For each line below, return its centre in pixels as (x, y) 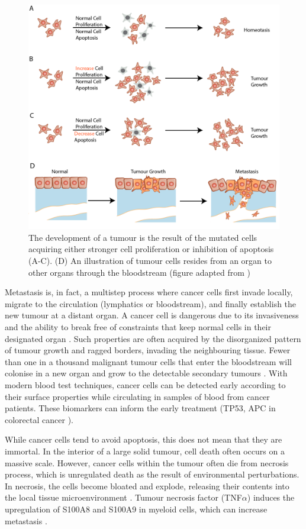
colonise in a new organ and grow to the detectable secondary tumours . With (146, 373)
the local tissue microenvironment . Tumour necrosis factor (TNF (123, 497)
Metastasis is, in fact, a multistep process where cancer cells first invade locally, (149, 292)
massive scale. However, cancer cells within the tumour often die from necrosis (147, 462)
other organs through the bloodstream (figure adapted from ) (139, 272)
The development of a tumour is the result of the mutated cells (143, 237)
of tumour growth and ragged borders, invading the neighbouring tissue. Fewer (148, 350)
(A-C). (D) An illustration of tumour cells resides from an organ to (150, 261)
